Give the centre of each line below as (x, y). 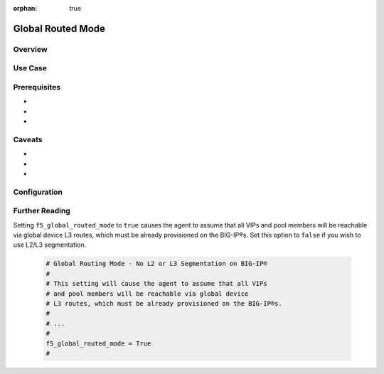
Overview (30, 49)
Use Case (30, 68)
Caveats (28, 139)
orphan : (25, 8)
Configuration (38, 192)
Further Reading (42, 211)
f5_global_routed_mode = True (98, 343)
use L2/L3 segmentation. (50, 245)
